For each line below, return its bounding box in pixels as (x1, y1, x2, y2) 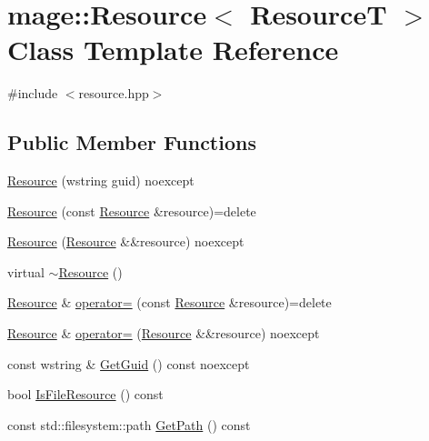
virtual (7, 262, 45, 281)
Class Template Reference (7, 31, 339, 68)
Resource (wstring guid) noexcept (7, 171, 195, 190)
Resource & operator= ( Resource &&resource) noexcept (7, 324, 320, 343)
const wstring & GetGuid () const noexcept (7, 354, 250, 373)
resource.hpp (78, 84, 149, 103)
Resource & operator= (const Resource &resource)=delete (7, 293, 332, 312)
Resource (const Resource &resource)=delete (7, 201, 256, 220)
